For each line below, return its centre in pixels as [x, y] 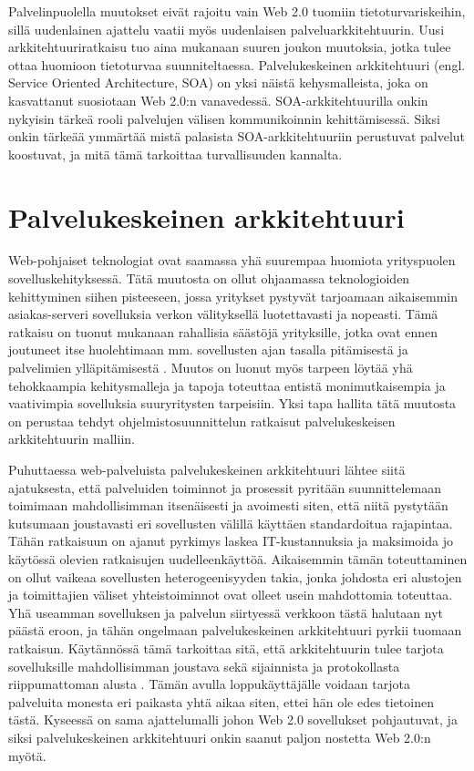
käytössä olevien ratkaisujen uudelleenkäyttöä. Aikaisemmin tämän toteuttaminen [238, 558]
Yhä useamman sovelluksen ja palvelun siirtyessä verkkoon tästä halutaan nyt [226, 612]
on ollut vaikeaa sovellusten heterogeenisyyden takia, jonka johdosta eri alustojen [235, 576]
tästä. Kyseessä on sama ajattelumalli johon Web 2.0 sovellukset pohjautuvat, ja [233, 720]
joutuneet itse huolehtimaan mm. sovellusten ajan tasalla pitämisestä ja [208, 350]
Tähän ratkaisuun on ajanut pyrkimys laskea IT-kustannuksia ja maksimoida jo [231, 541]
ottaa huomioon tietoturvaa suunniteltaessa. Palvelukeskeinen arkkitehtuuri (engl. [237, 64]
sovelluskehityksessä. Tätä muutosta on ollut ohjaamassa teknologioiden [209, 278]
